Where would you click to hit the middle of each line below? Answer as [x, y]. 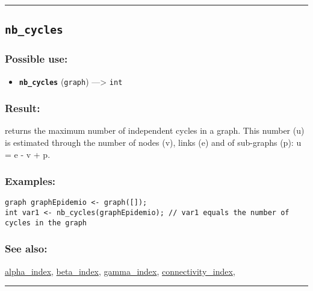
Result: [23, 108]
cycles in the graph [46, 223]
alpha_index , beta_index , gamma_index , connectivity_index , [120, 271]
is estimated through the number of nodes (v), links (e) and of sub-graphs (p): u [153, 142]
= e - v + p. [28, 154]
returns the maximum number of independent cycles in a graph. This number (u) [155, 130]
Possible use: [36, 59]
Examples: [30, 181]
